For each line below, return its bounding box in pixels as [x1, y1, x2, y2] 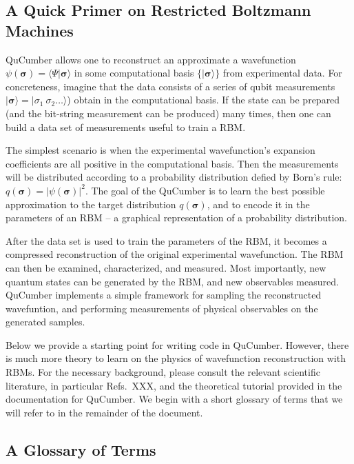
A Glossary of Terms [6, 438, 156, 460]
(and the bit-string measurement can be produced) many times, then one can [6, 105, 331, 120]
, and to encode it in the [207, 196, 310, 211]
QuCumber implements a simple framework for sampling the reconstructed [6, 288, 322, 302]
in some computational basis [74, 65, 194, 80]
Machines [6, 19, 74, 41]
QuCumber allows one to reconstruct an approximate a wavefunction [6, 52, 296, 66]
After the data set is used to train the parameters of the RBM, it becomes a [6, 233, 327, 248]
